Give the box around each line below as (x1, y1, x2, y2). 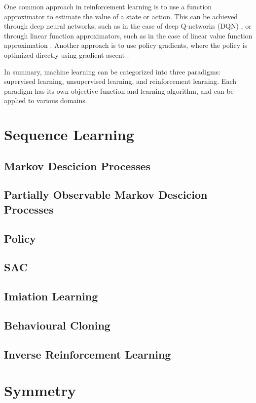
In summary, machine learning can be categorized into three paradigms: (4, 66, 221, 76)
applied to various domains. (4, 95, 87, 106)
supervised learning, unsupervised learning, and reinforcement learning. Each (4, 76, 237, 86)
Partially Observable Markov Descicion (4, 187, 208, 202)
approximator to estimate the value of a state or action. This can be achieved (4, 11, 238, 21)
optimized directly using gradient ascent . (4, 49, 129, 60)
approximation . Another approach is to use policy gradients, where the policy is (4, 40, 248, 50)
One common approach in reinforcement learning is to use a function (4, 1, 212, 11)
